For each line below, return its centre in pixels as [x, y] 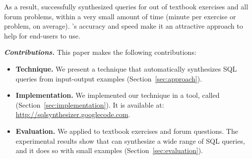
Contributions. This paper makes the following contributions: [100, 52]
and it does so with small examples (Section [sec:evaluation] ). [109, 150]
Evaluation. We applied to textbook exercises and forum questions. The [127, 131]
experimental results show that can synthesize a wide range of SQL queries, [130, 140]
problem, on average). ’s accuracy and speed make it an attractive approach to [124, 26]
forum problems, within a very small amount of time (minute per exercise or [120, 16]
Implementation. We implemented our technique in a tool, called [118, 95]
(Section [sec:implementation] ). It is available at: [90, 104]
